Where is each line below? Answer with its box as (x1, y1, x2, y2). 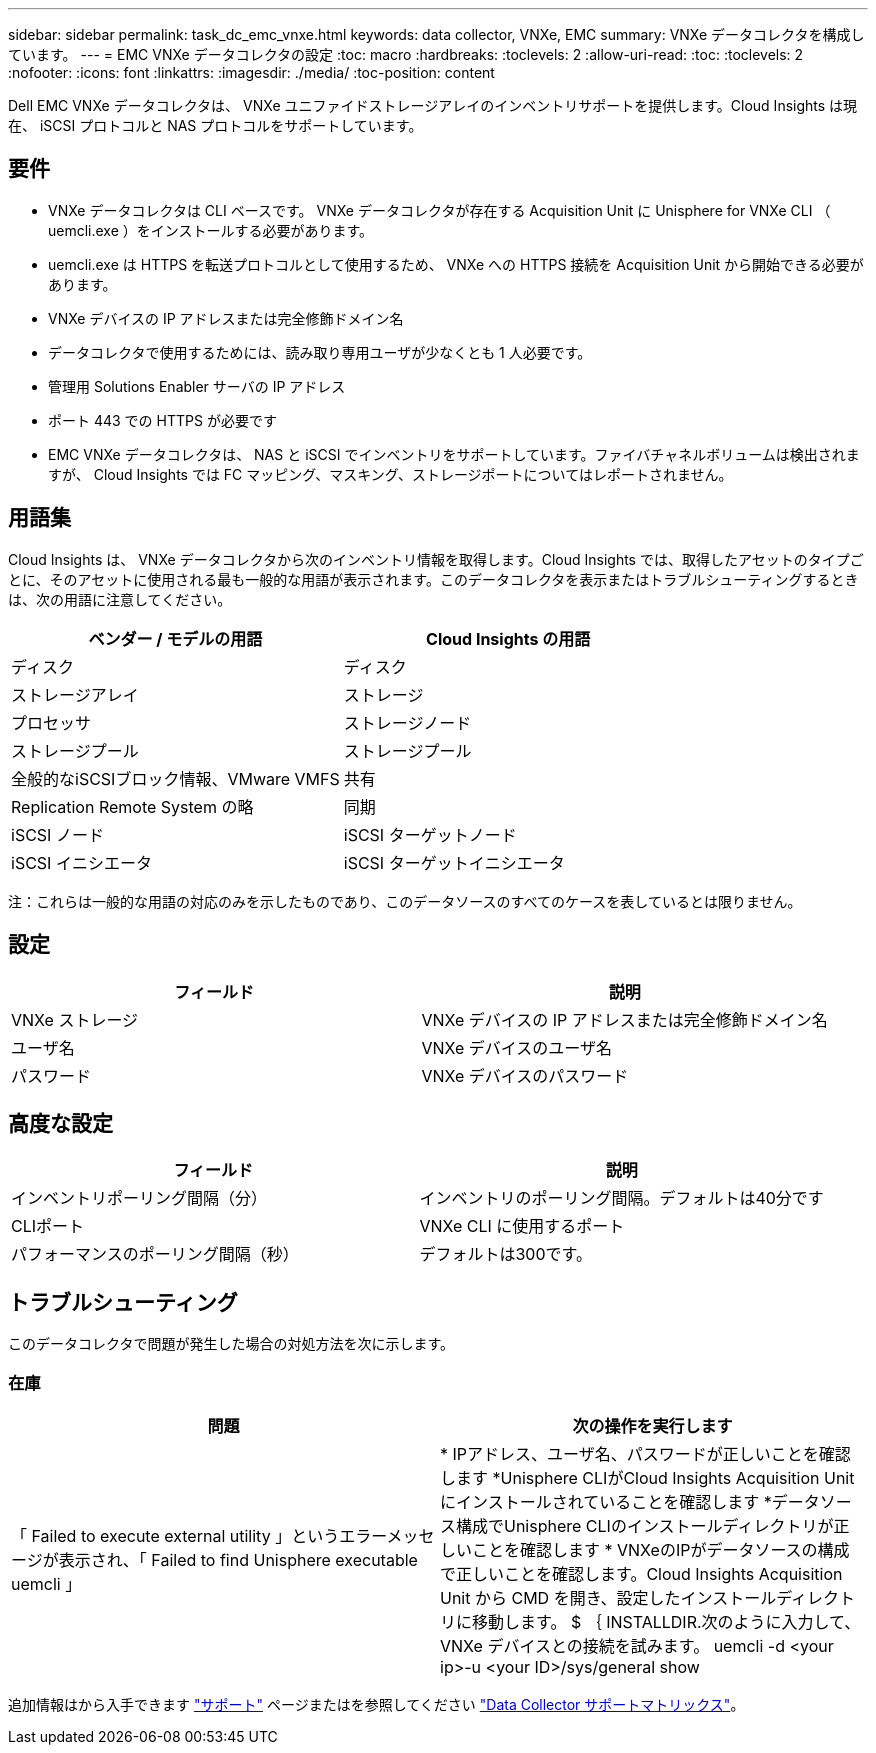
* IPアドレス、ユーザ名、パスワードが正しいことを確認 (440, 1443, 851, 1464)
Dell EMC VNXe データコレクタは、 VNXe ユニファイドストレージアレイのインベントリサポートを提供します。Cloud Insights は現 (8, 97, 858, 114)
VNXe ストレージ (11, 1009, 139, 1030)
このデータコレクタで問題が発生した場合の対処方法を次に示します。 (8, 1335, 455, 1353)
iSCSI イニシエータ (11, 852, 152, 873)
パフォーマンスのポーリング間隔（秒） (11, 1244, 299, 1265)
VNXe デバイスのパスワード (421, 1065, 629, 1086)
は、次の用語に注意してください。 (8, 590, 232, 608)
